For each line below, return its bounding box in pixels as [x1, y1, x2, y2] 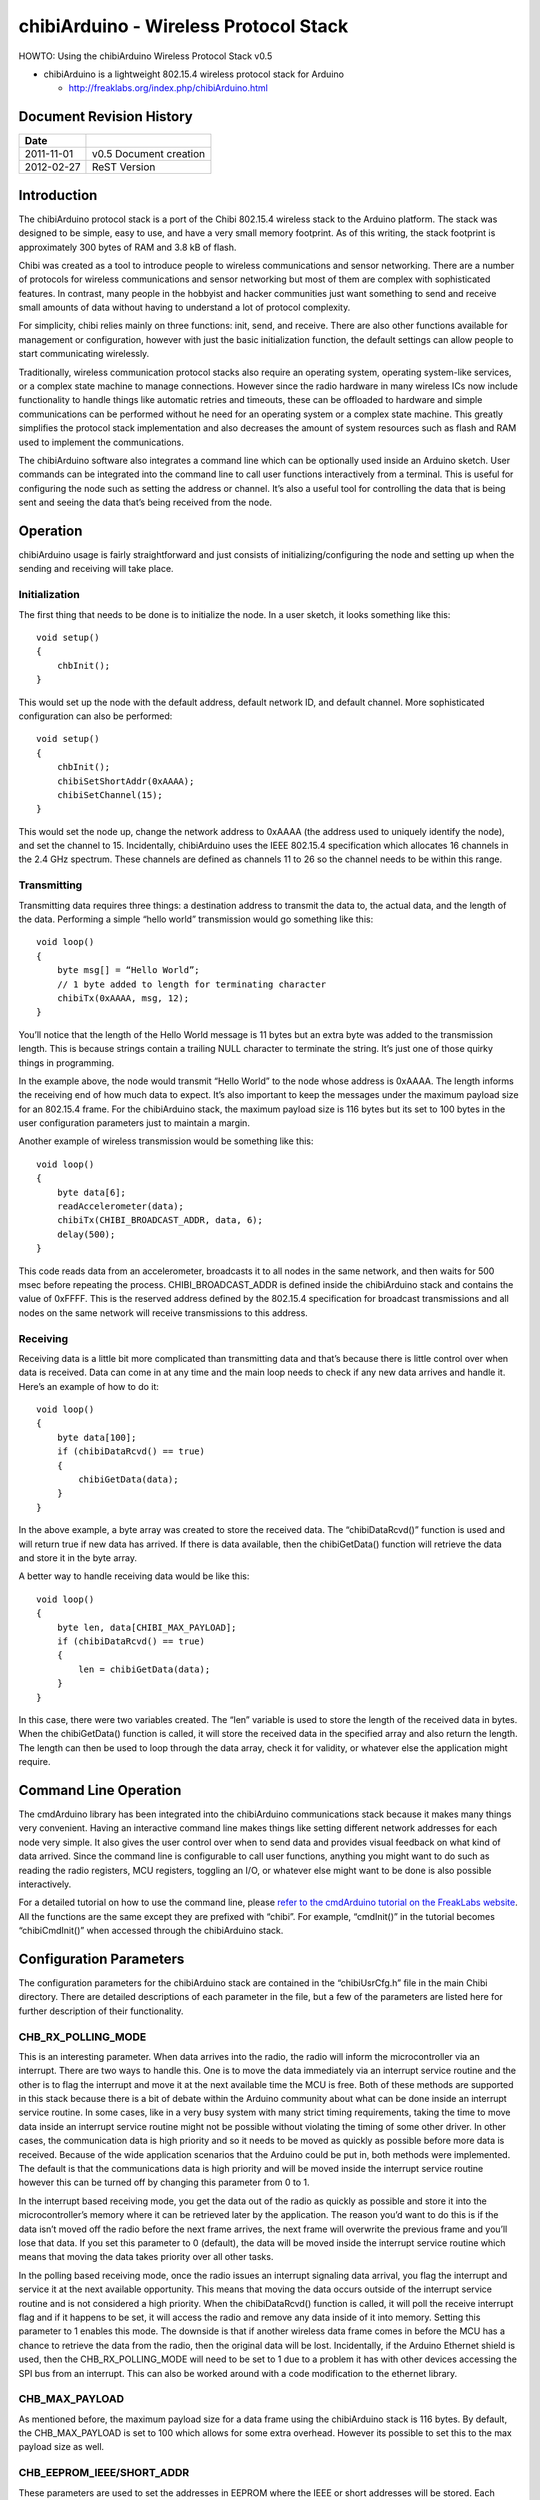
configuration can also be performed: [18, 710, 173, 722]
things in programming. [18, 1056, 115, 1069]
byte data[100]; [56, 1431, 137, 1443]
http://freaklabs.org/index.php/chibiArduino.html [68, 82, 269, 94]
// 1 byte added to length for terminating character [56, 978, 327, 990]
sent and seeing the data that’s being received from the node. [18, 496, 273, 509]
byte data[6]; [56, 1186, 127, 1198]
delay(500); [56, 1228, 116, 1240]
